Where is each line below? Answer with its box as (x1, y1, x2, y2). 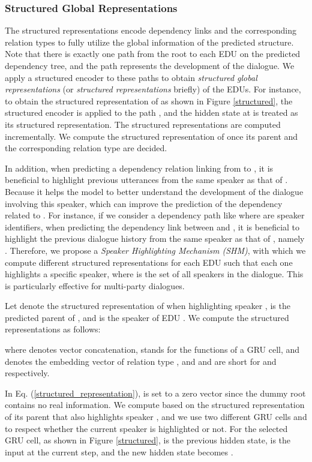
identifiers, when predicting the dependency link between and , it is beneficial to (5, 220, 300, 233)
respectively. (5, 367, 50, 379)
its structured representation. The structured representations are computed (5, 118, 281, 130)
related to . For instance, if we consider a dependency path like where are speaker (5, 209, 305, 221)
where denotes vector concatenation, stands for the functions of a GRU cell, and (5, 343, 300, 356)
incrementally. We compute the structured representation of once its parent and (5, 130, 298, 142)
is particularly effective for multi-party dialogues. (5, 279, 185, 292)
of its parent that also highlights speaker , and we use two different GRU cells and (5, 410, 307, 423)
